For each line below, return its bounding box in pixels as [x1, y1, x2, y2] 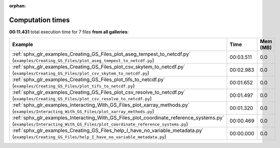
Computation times [9, 15, 70, 24]
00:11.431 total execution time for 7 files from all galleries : [9, 29, 129, 35]
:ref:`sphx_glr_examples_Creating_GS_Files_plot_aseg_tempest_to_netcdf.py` [12, 51, 191, 58]
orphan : [9, 3, 26, 8]
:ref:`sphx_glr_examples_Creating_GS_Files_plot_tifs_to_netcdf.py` [12, 76, 166, 83]
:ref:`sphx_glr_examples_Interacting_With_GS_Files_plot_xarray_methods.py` [12, 102, 190, 109]
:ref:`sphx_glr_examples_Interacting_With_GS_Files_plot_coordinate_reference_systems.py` [12, 114, 224, 121]
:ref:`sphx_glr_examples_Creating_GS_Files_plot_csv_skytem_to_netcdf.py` [12, 64, 185, 71]
